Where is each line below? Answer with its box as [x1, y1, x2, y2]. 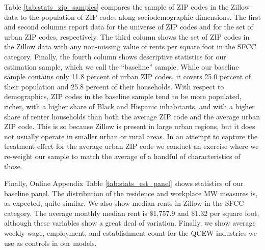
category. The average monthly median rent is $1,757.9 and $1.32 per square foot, [4, 207, 259, 218]
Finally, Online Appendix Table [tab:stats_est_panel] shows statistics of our [4, 178, 244, 189]
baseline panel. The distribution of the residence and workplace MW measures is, [4, 188, 258, 198]
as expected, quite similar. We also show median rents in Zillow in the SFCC [4, 198, 244, 208]
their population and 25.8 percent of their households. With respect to [4, 81, 224, 91]
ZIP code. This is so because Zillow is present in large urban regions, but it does [4, 121, 255, 132]
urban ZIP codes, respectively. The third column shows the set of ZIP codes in [4, 31, 250, 42]
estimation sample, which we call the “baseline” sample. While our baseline [4, 61, 239, 72]
